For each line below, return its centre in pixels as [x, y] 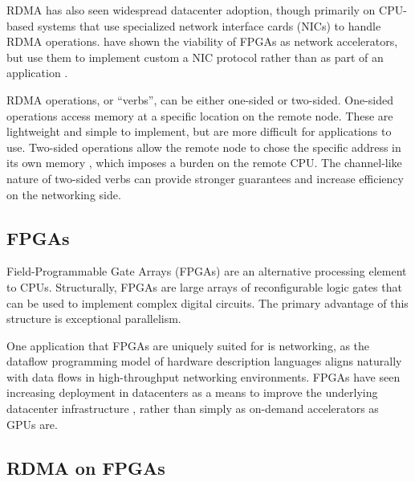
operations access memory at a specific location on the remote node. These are [200, 115]
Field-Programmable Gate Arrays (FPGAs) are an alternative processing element [207, 271]
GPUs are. [32, 424]
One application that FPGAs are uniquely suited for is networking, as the [188, 345]
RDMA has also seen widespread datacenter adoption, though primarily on [191, 10]
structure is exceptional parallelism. [94, 319]
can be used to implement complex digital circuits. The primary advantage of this [207, 302]
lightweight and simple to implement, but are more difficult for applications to [199, 131]
